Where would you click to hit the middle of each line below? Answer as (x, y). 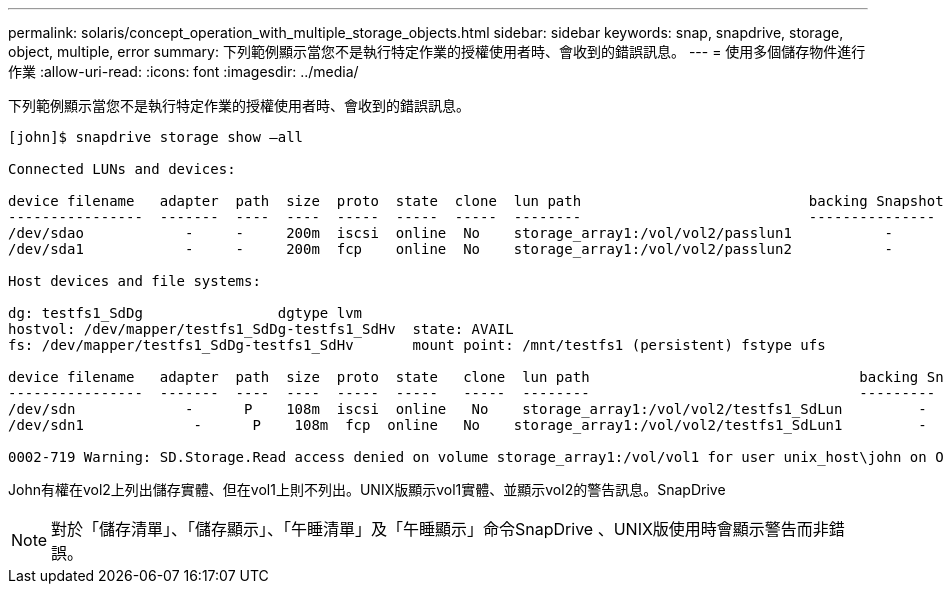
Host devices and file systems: (134, 281)
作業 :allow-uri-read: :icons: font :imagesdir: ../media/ (183, 71)
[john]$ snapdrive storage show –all (156, 137)
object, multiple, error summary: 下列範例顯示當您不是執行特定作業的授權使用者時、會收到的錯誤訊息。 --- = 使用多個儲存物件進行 (437, 51)
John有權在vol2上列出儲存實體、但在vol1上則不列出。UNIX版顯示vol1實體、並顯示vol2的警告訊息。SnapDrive (367, 489)
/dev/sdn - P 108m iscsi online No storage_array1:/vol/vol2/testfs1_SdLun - (467, 409)
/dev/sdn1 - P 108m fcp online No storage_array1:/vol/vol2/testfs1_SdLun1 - (467, 425)
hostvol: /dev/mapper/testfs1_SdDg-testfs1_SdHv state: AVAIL (261, 329)
